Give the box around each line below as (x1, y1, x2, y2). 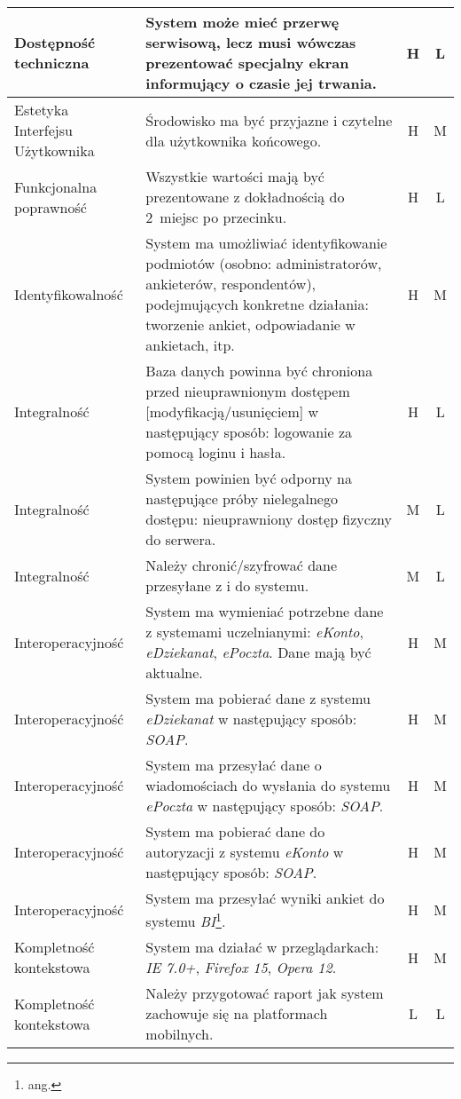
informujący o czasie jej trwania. (145, 73, 377, 93)
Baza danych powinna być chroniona (145, 360, 373, 381)
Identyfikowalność (14, 283, 123, 304)
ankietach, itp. (145, 335, 235, 355)
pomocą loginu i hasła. (145, 442, 286, 463)
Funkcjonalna (14, 176, 98, 197)
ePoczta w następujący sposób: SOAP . (145, 795, 384, 816)
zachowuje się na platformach (145, 1003, 328, 1024)
